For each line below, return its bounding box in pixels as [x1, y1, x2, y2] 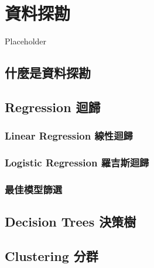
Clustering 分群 [5, 246, 98, 264]
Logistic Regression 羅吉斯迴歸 [5, 155, 149, 170]
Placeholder [5, 35, 47, 47]
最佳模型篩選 [5, 182, 63, 196]
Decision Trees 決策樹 [5, 213, 136, 231]
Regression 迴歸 [5, 98, 101, 116]
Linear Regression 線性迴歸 [5, 128, 133, 143]
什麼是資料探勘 [5, 64, 91, 82]
